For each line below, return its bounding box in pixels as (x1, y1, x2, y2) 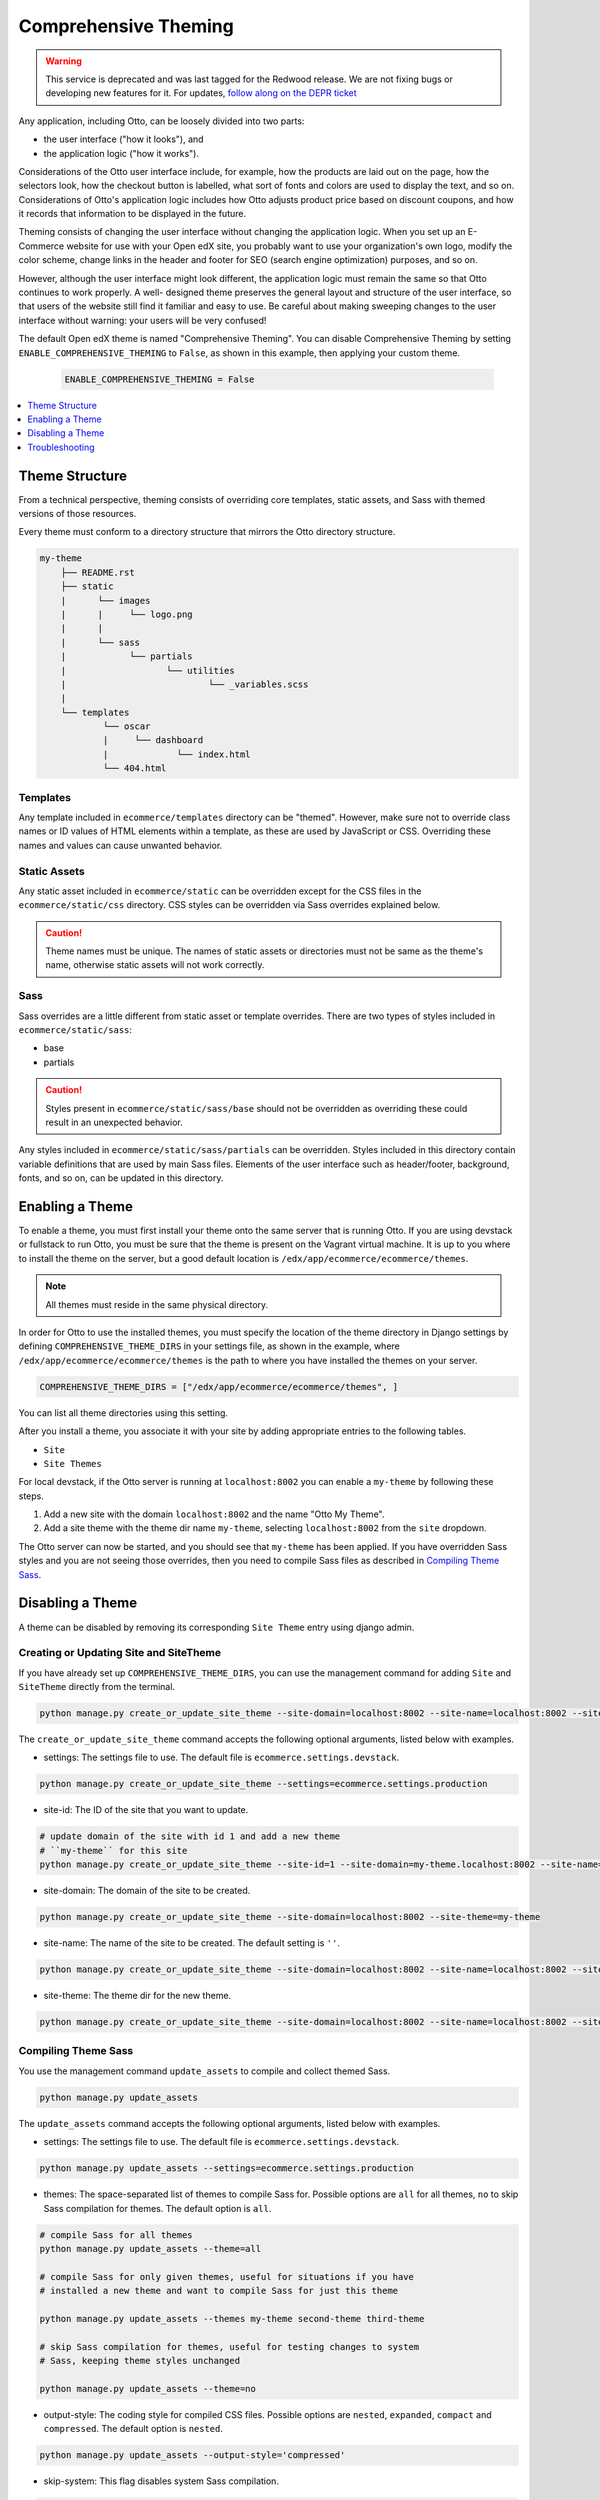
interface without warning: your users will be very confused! (18, 314, 267, 326)
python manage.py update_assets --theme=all (39, 2243, 262, 2254)
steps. (18, 1490, 44, 1502)
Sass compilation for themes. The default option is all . (43, 2202, 272, 2214)
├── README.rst (60, 566, 135, 578)
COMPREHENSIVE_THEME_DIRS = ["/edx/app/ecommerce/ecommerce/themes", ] (39, 1381, 399, 1392)
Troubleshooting (27, 441, 95, 453)
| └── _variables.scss (60, 678, 309, 690)
